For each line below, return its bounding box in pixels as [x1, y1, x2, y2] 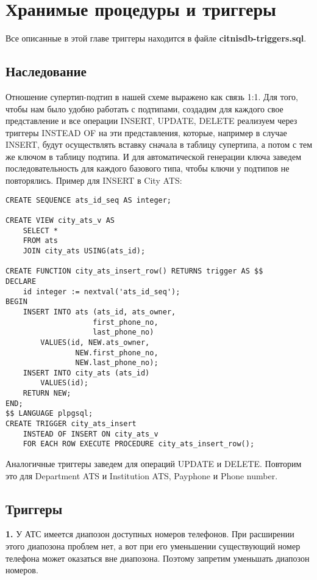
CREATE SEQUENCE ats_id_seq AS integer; [5, 195, 172, 205]
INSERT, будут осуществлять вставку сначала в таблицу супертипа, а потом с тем [5, 138, 313, 151]
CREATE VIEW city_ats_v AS [5, 216, 115, 225]
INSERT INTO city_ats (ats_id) [23, 368, 150, 377]
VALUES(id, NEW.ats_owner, [40, 338, 150, 347]
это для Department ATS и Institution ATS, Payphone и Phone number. [5, 469, 278, 482]
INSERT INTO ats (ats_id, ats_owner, [23, 307, 176, 316]
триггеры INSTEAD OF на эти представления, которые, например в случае [5, 126, 287, 139]
